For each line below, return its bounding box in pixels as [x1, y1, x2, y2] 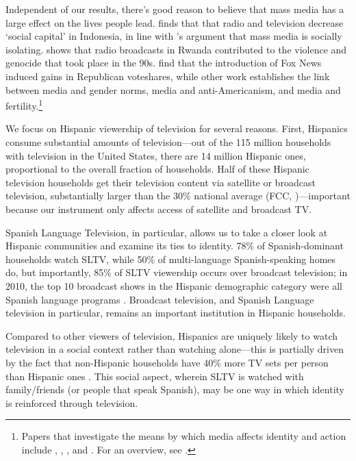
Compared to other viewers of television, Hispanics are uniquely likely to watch [5, 328, 338, 342]
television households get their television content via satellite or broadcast [5, 175, 316, 189]
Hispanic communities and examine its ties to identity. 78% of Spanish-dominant [5, 238, 344, 253]
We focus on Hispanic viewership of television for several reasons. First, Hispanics [5, 121, 348, 136]
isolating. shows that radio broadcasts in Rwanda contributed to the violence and [5, 42, 347, 56]
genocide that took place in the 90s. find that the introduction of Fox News [5, 55, 322, 70]
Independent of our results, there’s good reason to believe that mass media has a [5, 2, 344, 16]
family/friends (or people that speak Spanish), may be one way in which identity [5, 382, 345, 397]
